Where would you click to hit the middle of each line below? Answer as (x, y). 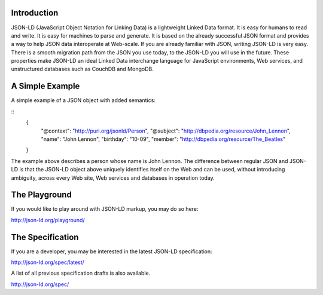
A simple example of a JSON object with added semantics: (83, 100)
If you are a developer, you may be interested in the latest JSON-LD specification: (112, 251)
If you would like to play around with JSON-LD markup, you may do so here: (105, 209)
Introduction (35, 13)
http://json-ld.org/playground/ (48, 220)
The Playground (41, 195)
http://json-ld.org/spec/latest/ (48, 262)
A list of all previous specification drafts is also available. (81, 273)
